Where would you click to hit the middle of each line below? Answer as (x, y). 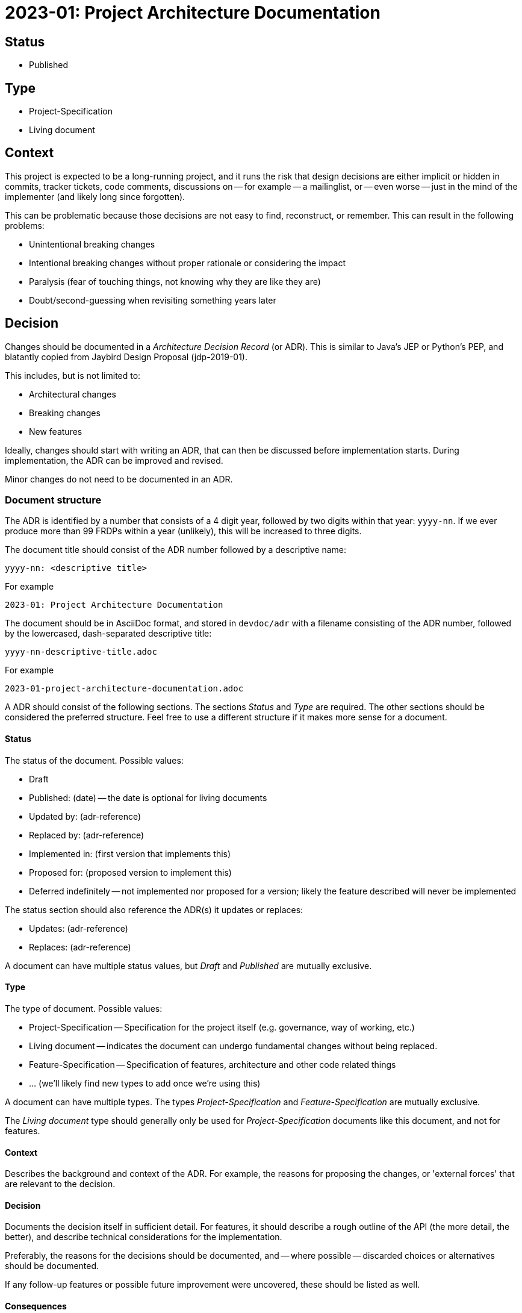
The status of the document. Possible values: (94, 760)
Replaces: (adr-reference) (80, 947)
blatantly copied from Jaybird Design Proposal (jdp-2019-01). (126, 357)
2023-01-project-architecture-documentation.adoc (124, 689)
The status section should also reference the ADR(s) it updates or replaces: (154, 909)
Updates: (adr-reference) (79, 928)
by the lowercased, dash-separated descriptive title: (108, 634)
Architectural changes (73, 394)
